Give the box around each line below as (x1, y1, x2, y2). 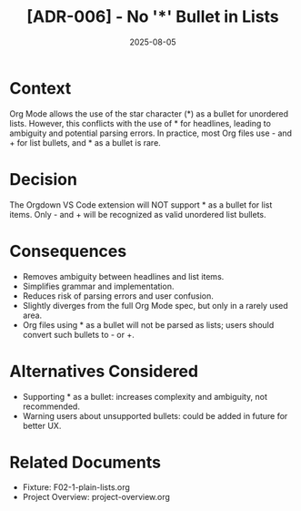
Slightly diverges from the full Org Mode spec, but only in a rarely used (22, 300, 288, 311)
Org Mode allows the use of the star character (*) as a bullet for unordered (9, 107, 289, 119)
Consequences (9, 240, 127, 261)
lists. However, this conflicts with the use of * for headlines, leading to (9, 118, 271, 128)
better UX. (22, 420, 62, 431)
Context (9, 77, 72, 98)
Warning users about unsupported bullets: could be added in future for (22, 410, 288, 421)
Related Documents (9, 452, 162, 473)
